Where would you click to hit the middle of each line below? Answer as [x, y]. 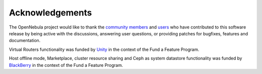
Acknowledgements [50, 13]
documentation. [25, 41]
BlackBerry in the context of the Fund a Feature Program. [66, 65]
